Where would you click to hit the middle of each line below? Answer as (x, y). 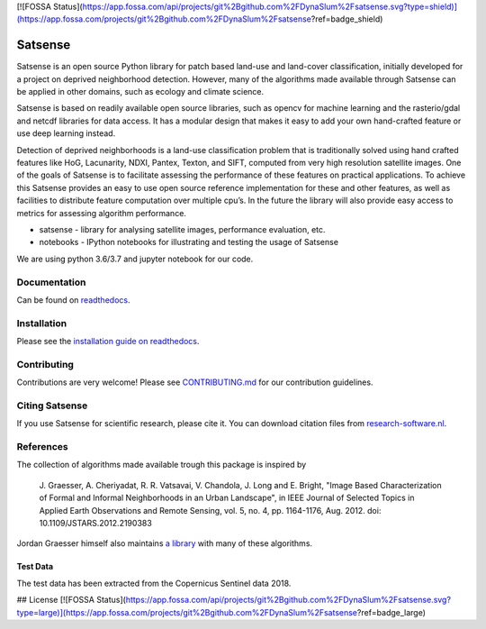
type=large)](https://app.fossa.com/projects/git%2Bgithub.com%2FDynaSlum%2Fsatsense (187, 612)
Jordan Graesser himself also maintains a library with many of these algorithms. (165, 543)
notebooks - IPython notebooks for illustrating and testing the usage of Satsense (189, 242)
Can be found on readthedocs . (73, 300)
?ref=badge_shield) (347, 19)
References (42, 447)
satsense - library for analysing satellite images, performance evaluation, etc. (182, 229)
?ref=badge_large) (391, 612)
